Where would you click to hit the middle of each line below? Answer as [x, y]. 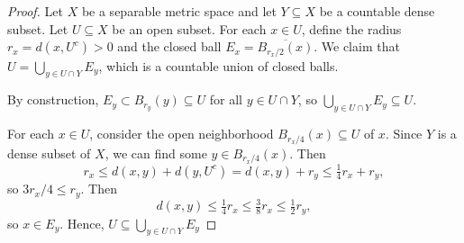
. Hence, [82, 223]
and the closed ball [169, 46]
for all [226, 99]
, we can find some [156, 153]
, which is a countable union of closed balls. [218, 65]
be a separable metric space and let [179, 11]
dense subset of [49, 153]
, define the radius [351, 28]
